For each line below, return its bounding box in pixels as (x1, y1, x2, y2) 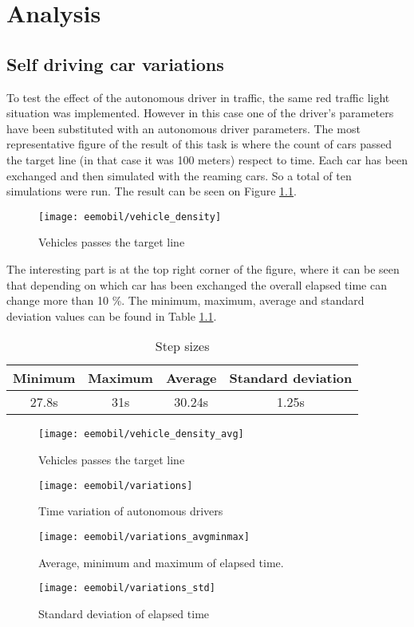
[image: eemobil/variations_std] (38, 582, 215, 594)
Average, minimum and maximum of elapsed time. (38, 554, 284, 570)
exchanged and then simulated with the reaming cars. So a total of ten (6, 167, 352, 183)
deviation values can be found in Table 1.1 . (6, 307, 217, 324)
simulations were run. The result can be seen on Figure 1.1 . (6, 183, 297, 199)
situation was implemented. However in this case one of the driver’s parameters (6, 104, 394, 121)
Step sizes (155, 337, 210, 356)
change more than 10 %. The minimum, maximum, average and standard (6, 292, 365, 309)
